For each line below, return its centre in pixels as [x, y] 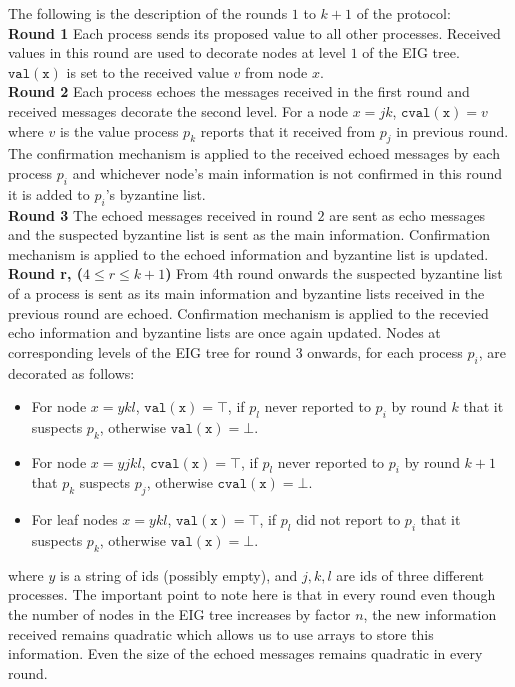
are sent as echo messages [407, 214]
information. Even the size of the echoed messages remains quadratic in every [245, 653]
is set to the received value [147, 71]
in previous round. [452, 130]
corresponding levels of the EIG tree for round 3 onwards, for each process [235, 351]
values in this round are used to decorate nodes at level [177, 52]
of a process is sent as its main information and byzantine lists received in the [246, 292]
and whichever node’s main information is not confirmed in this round [287, 172]
